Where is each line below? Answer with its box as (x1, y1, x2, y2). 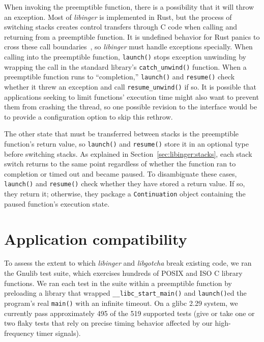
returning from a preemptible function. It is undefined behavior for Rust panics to (4, 31, 260, 42)
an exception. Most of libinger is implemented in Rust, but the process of (4, 11, 232, 22)
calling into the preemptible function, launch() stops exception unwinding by (4, 51, 246, 62)
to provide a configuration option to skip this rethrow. (4, 111, 173, 122)
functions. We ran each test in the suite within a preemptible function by (4, 277, 232, 288)
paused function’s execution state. (4, 198, 110, 209)
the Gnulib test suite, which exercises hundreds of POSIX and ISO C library (4, 268, 243, 278)
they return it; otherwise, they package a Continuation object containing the (4, 188, 246, 199)
